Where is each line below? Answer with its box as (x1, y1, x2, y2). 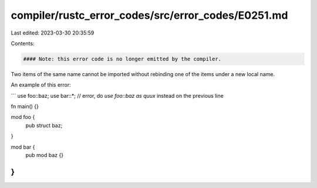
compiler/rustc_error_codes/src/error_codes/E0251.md (11, 9, 288, 22)
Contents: (11, 40, 35, 47)
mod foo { (11, 114, 35, 121)
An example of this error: (11, 81, 72, 88)
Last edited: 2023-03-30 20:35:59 (11, 29, 95, 36)
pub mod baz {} (25, 152, 64, 159)
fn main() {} (11, 103, 39, 110)
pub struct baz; (25, 122, 63, 129)
